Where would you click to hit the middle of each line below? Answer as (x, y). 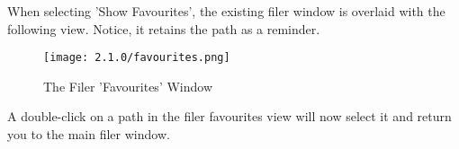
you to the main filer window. (89, 134)
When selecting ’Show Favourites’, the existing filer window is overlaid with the (226, 11)
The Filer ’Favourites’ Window (128, 86)
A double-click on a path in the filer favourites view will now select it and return (229, 116)
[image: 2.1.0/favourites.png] (137, 58)
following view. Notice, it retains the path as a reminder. (164, 28)
